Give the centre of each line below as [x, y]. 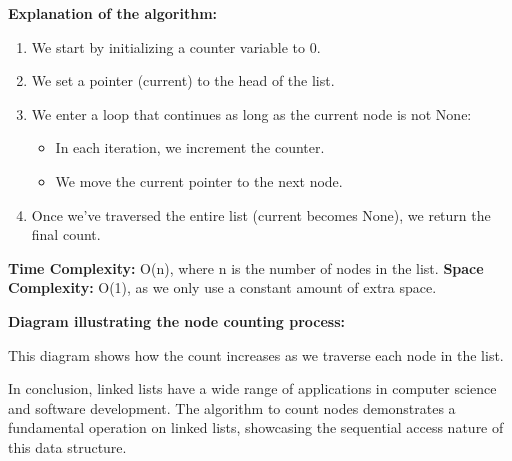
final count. [66, 234]
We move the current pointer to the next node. [199, 180]
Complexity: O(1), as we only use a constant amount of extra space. [222, 287]
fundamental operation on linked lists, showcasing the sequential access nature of [256, 427]
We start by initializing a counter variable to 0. [176, 46]
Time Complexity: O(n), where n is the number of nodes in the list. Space [246, 267]
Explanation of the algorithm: [113, 13]
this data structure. [67, 446]
